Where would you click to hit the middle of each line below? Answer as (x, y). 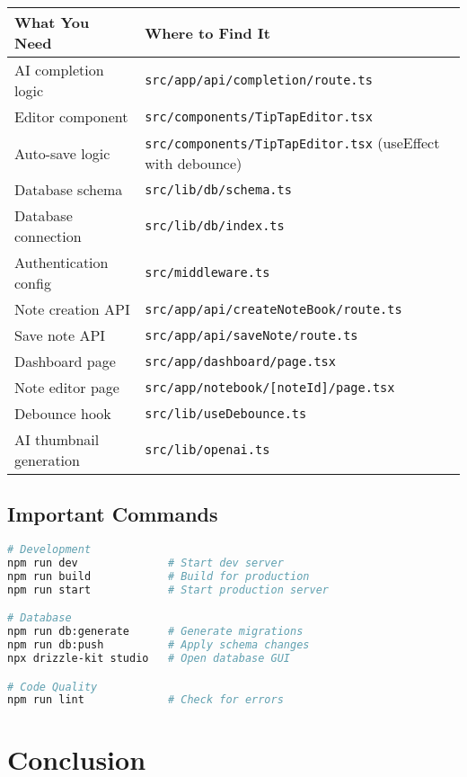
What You (52, 22)
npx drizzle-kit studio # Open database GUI (149, 658)
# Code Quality (53, 687)
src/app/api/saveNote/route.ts (251, 335)
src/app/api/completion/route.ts (259, 80)
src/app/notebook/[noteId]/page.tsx (270, 387)
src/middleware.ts (207, 272)
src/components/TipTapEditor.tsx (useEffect (292, 143)
